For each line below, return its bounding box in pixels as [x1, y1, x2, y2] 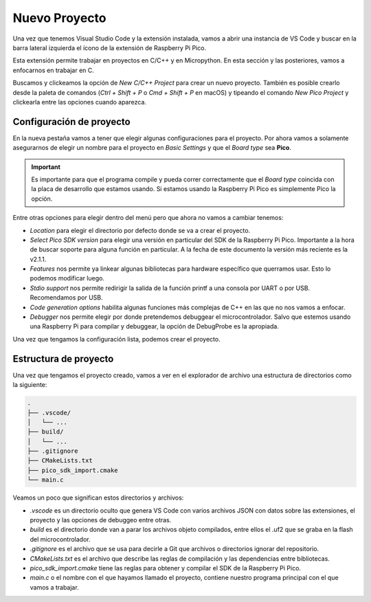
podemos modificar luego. [30, 274, 104, 282]
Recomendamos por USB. [30, 293, 103, 302]
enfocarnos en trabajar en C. [12, 66, 94, 74]
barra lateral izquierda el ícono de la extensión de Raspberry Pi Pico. [12, 43, 206, 52]
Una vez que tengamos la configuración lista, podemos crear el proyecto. [12, 335, 221, 343]
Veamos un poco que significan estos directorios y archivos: [12, 493, 184, 502]
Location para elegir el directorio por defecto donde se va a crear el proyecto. [30, 226, 251, 234]
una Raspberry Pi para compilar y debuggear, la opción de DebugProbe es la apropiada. [30, 322, 280, 331]
